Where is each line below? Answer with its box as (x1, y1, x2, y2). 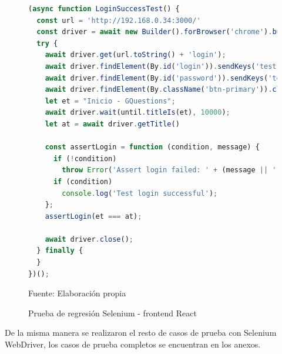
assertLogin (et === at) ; (45, 212, 142, 221)
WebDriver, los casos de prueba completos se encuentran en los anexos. (5, 338, 261, 350)
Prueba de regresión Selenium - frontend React (28, 306, 197, 319)
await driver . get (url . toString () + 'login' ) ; (45, 51, 226, 59)
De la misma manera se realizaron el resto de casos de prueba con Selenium (5, 326, 277, 339)
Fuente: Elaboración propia (28, 287, 126, 299)
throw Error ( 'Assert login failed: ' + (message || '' (62, 166, 281, 175)
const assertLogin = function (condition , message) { (45, 143, 260, 152)
